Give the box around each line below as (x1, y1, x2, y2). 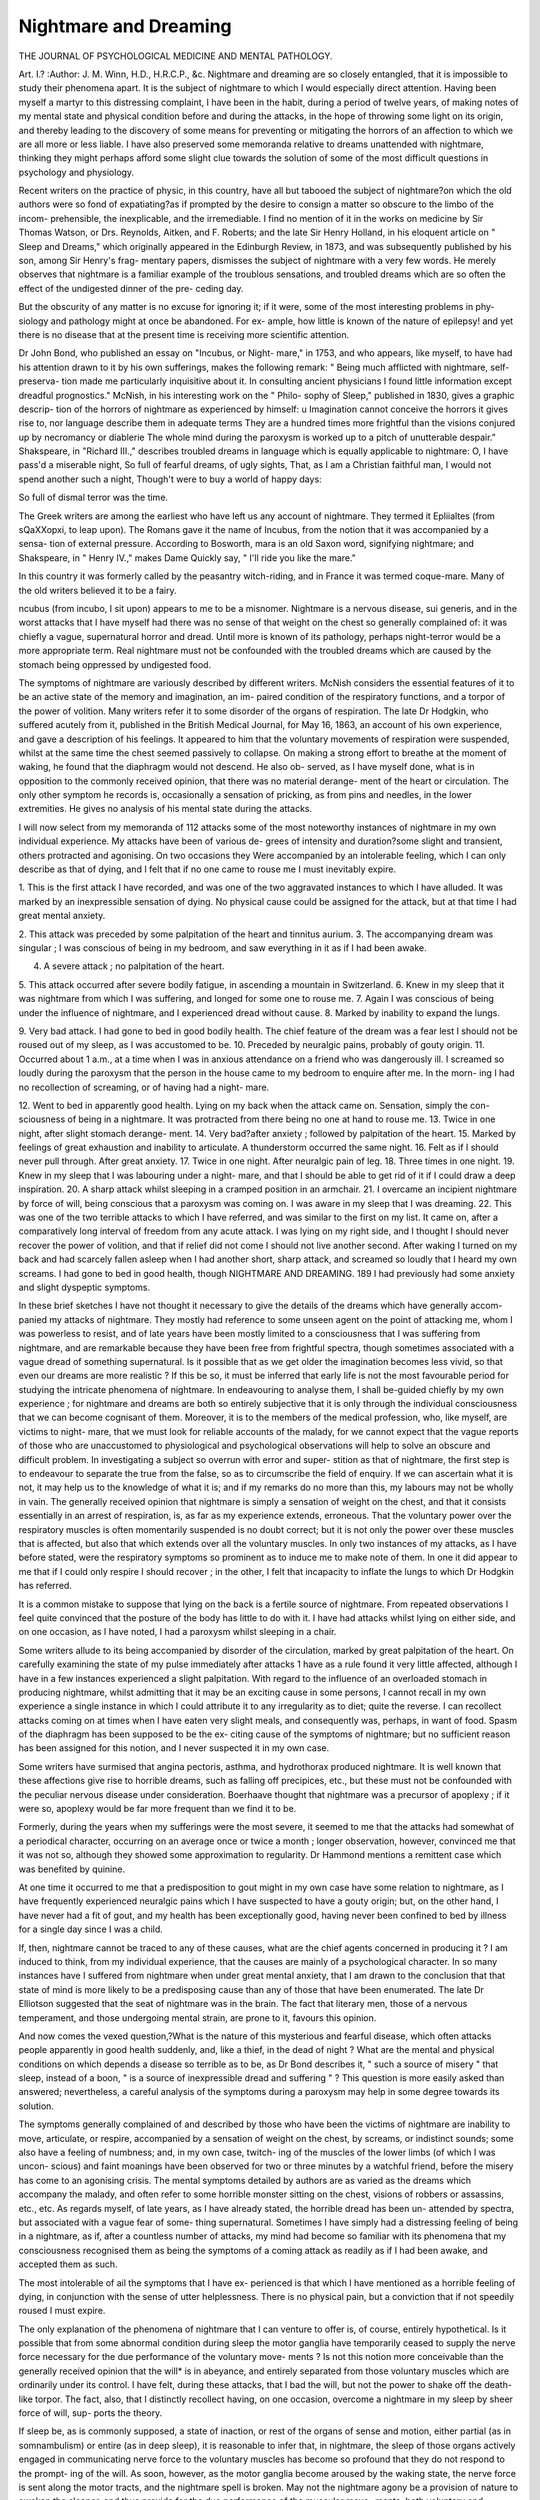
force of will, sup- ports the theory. (18, 2407, 163, 2419)
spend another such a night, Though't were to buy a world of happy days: (18, 473, 322, 485)
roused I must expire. (18, 2305, 106, 2317)
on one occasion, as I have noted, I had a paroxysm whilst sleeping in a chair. (18, 1626, 337, 1638)
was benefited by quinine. (18, 1863, 125, 1875)
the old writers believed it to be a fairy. (18, 584, 177, 596)
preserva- (18, 375, 60, 387)
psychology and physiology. (18, 166, 135, 178)
